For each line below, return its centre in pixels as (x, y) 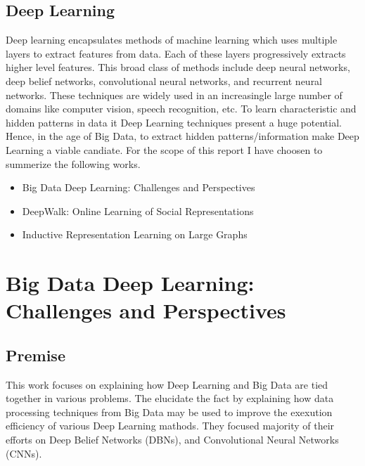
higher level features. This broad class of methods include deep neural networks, (178, 67)
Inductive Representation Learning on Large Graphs (135, 234)
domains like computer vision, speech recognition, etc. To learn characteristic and (181, 109)
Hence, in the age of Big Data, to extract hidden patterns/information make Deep (182, 136)
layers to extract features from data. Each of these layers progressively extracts (176, 53)
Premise (36, 355)
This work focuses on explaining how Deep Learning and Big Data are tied (167, 384)
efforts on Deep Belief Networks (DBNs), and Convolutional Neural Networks (172, 440)
